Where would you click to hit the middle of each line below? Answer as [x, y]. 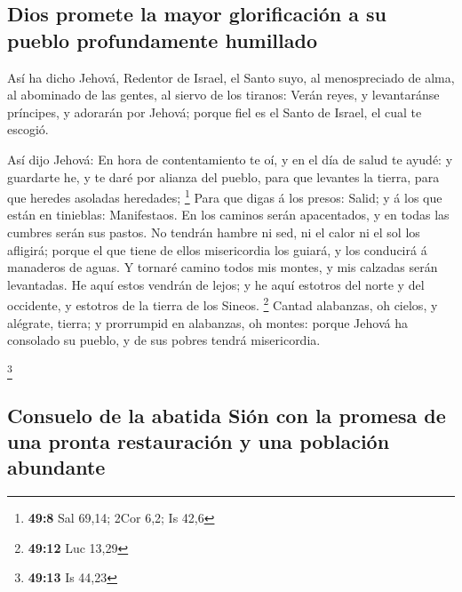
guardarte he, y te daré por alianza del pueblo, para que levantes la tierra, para [223, 176]
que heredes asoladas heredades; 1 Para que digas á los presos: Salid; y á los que [225, 196]
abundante [56, 467]
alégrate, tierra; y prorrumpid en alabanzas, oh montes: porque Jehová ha [207, 322]
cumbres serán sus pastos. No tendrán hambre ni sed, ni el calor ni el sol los [214, 232]
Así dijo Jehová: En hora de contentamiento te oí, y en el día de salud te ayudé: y [230, 159]
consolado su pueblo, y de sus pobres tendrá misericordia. [164, 340]
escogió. [28, 129]
